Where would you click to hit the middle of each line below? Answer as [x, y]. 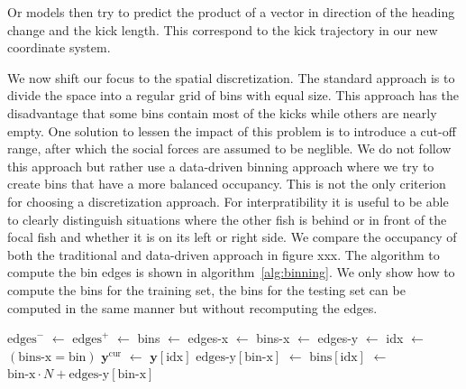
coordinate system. [59, 47]
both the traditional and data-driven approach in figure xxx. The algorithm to [224, 254]
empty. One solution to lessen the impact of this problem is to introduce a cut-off [232, 130]
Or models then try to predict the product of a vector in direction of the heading [231, 12]
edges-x [208, 338]
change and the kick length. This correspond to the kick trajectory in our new [223, 29]
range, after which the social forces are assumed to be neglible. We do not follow [229, 148]
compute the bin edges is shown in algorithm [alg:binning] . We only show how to [231, 272]
